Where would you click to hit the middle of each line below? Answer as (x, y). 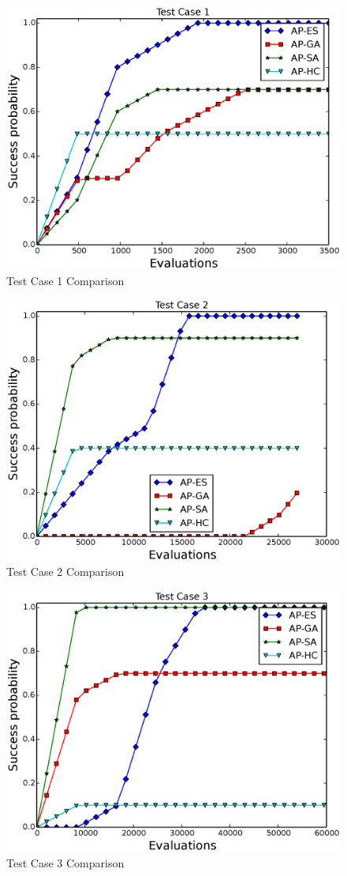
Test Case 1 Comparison (65, 280)
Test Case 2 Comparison (65, 571)
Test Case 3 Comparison (65, 862)
